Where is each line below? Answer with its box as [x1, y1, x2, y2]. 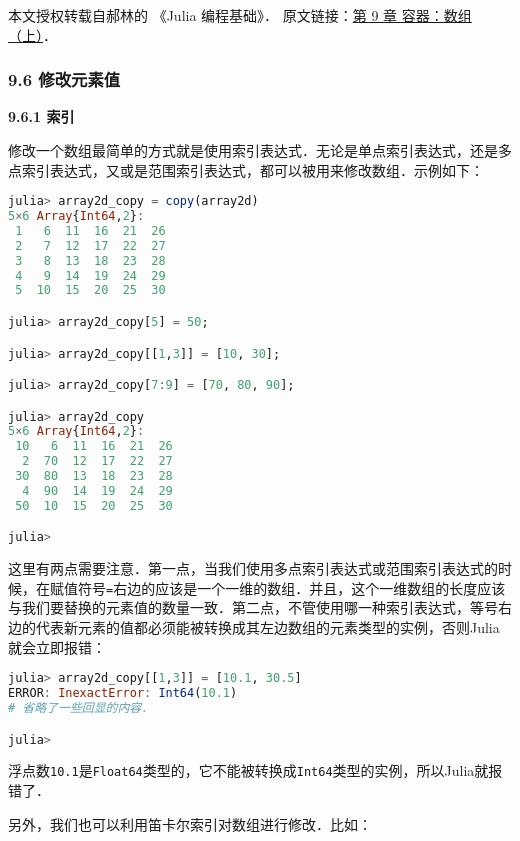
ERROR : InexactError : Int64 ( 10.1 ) [8, 686, 238, 701]
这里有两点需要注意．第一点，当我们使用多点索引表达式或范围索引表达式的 [8, 558, 498, 579]
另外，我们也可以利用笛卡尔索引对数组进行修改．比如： [8, 813, 372, 834]
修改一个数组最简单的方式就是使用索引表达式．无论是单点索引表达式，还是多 [8, 140, 512, 160]
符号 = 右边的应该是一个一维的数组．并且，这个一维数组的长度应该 [77, 577, 506, 598]
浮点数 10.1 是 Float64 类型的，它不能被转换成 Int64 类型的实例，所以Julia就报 [8, 760, 503, 781]
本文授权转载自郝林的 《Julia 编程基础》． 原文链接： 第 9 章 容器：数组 [8, 5, 472, 25]
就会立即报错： [8, 636, 106, 657]
